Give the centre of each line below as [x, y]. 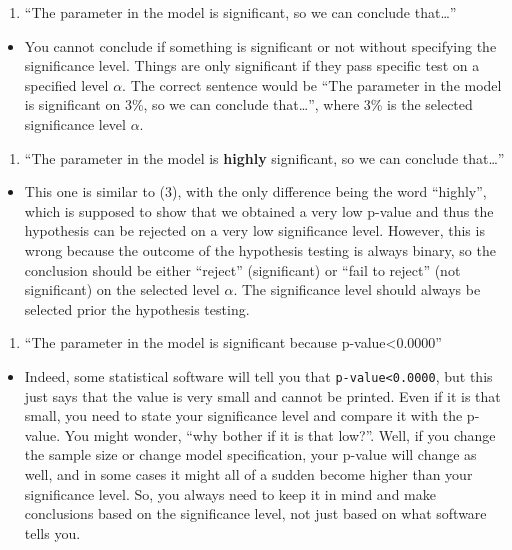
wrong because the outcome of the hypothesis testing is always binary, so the [260, 249]
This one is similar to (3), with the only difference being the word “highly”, [255, 191]
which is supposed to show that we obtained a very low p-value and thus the [259, 210]
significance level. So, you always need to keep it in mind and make [230, 493]
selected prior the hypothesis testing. [137, 308]
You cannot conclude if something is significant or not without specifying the [260, 45]
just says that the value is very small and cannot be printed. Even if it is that [262, 395]
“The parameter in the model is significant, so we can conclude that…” [240, 12]
